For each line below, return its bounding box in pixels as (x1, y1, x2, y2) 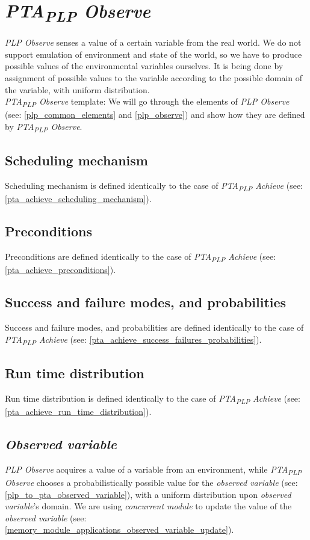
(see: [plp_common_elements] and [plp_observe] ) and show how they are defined (5, 108, 305, 121)
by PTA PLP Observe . (5, 120, 82, 134)
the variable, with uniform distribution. (5, 83, 150, 96)
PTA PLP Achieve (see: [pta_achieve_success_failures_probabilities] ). (5, 333, 262, 347)
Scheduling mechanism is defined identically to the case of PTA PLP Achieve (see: (5, 179, 303, 193)
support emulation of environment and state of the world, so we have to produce (5, 48, 302, 60)
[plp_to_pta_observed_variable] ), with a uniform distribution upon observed (5, 488, 291, 500)
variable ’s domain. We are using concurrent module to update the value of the (5, 500, 292, 512)
